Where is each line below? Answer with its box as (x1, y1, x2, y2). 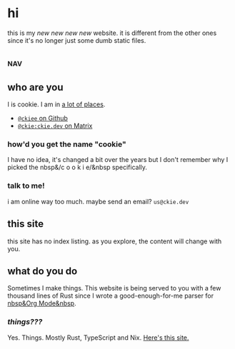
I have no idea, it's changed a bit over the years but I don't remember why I (7, 156, 229, 164)
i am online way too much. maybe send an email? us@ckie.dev (7, 197, 189, 206)
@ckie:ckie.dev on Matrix (17, 121, 93, 130)
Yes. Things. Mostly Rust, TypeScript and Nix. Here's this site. (7, 333, 189, 342)
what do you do (7, 265, 78, 277)
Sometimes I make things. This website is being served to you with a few (7, 284, 221, 293)
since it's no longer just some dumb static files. (7, 36, 146, 44)
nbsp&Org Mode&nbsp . (7, 299, 76, 308)
